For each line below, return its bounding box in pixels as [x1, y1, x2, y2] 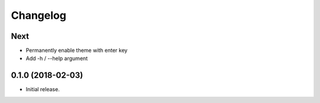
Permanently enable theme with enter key [25, 47, 127, 54]
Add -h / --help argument [25, 55, 88, 62]
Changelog [11, 9, 66, 22]
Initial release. [25, 86, 60, 93]
